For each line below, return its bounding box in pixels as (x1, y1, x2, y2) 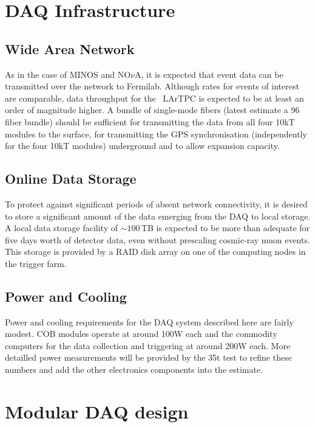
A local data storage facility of (5, 221, 118, 234)
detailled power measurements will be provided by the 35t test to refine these (5, 351, 292, 364)
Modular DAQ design (5, 398, 189, 423)
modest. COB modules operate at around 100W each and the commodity (5, 327, 277, 340)
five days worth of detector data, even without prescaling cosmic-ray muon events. (5, 233, 310, 246)
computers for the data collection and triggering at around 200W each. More (5, 339, 291, 352)
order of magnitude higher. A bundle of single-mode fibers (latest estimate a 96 (5, 103, 300, 116)
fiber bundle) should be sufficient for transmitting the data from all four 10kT (5, 115, 295, 128)
